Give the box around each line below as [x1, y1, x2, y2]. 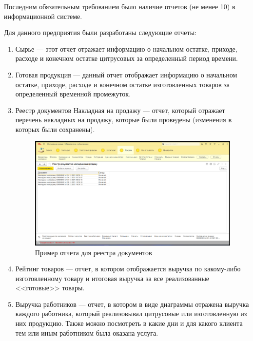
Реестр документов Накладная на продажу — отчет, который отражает [15, 105, 225, 115]
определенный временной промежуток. [15, 89, 131, 99]
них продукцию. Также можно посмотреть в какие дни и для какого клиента [15, 318, 243, 328]
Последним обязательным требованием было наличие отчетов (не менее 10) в [4, 1, 235, 11]
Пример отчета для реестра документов [35, 247, 152, 257]
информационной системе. [4, 11, 82, 21]
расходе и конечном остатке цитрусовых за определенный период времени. [15, 53, 238, 63]
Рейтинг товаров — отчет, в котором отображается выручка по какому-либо [15, 264, 241, 274]
